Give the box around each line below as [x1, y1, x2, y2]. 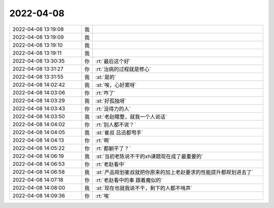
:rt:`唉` [95, 192, 111, 199]
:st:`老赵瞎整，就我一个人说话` [95, 113, 167, 120]
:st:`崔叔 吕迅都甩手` [95, 129, 143, 136]
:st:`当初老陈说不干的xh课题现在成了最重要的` [95, 153, 203, 160]
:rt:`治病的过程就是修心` [95, 65, 152, 73]
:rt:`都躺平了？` [95, 145, 131, 152]
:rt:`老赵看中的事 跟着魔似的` [95, 177, 163, 184]
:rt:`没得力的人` [95, 105, 131, 112]
